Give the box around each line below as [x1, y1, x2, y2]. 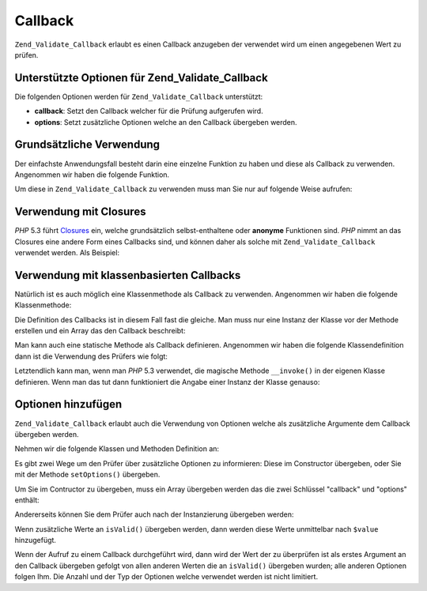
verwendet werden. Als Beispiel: [14, 248, 120, 257]
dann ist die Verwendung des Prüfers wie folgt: [14, 352, 168, 361]
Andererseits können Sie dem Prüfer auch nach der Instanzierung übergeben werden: [14, 510, 294, 519]
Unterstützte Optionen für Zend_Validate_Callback [14, 71, 268, 85]
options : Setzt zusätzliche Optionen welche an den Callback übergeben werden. [34, 117, 297, 126]
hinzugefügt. [14, 536, 57, 545]
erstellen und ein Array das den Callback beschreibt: [14, 326, 186, 336]
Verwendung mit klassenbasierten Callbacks [14, 269, 241, 282]
